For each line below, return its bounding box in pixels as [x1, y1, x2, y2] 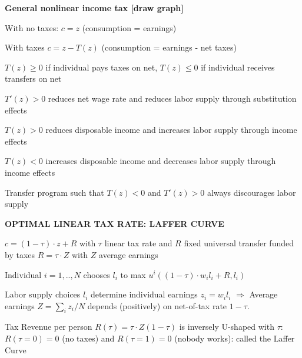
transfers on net [5, 72, 62, 85]
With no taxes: [5, 21, 59, 34]
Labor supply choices [5, 288, 81, 300]
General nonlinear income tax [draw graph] [5, 2, 184, 14]
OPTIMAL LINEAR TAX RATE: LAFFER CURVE [5, 217, 224, 229]
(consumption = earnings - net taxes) [101, 41, 237, 53]
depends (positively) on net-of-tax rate [87, 299, 227, 312]
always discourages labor [207, 186, 296, 198]
